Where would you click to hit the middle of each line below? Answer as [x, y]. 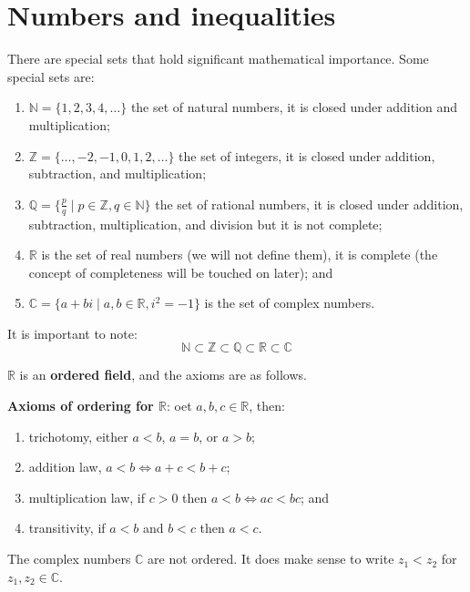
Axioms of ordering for [81, 406]
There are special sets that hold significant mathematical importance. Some [218, 59]
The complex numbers [69, 559]
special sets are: [51, 76]
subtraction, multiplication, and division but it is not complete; [205, 224]
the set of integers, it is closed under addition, [307, 155]
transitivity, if [67, 528]
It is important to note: [72, 333]
